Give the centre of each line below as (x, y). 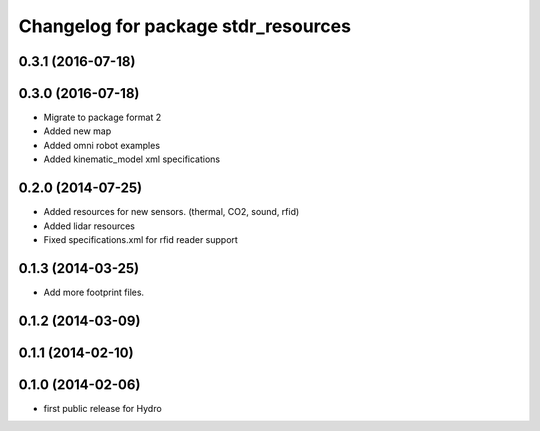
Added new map (77, 131)
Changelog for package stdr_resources (185, 26)
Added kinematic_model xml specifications (131, 159)
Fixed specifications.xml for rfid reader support (141, 239)
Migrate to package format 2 (102, 117)
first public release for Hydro (102, 408)
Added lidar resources (89, 226)
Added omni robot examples (101, 145)
